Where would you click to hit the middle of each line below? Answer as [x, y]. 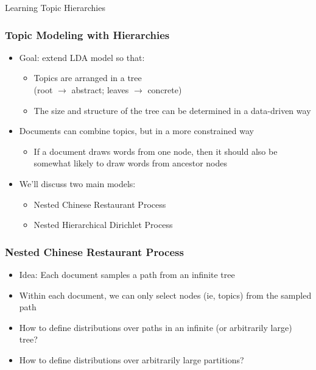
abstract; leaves [100, 90]
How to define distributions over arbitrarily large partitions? [132, 359]
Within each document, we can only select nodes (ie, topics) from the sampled [165, 295]
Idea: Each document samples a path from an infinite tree [127, 274]
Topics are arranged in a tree [88, 78]
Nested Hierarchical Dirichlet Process [103, 225]
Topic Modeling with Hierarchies [87, 34]
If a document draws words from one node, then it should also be [156, 151]
